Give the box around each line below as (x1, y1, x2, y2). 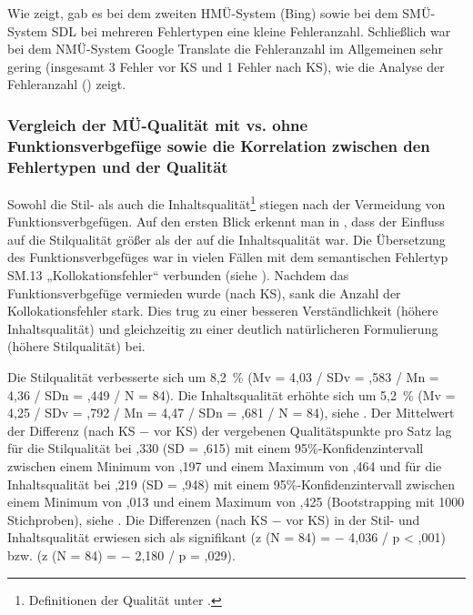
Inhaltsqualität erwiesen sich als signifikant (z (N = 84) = (7, 528, 331, 547)
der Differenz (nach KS (7, 420, 136, 439)
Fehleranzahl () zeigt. (7, 75, 126, 94)
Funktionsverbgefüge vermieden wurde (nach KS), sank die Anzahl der (7, 283, 401, 302)
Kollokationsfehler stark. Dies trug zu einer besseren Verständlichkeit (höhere (7, 301, 438, 320)
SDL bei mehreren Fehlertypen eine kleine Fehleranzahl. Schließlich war (51, 21, 451, 40)
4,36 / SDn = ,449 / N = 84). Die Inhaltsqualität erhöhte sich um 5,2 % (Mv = (7, 385, 456, 404)
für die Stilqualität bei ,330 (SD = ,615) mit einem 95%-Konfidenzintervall (7, 439, 424, 458)
